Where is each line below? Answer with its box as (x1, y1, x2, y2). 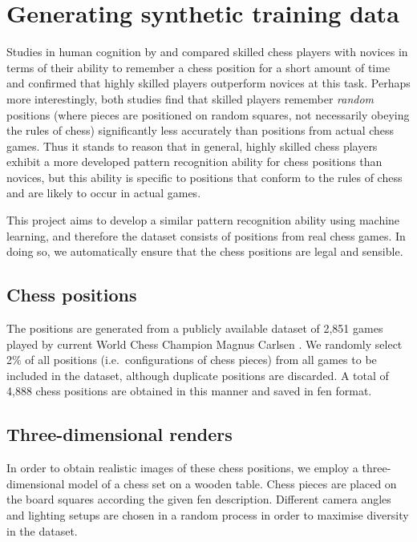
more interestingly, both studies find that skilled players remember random (6, 90, 374, 107)
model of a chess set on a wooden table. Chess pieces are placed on (68, 475, 397, 491)
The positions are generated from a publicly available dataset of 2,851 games (6, 320, 383, 337)
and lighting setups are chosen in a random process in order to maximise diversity (6, 507, 409, 523)
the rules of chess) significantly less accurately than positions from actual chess (6, 122, 395, 139)
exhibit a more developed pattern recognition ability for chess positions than (6, 153, 383, 170)
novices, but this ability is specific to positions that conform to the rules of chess (6, 168, 403, 185)
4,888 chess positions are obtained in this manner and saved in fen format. (6, 382, 372, 399)
